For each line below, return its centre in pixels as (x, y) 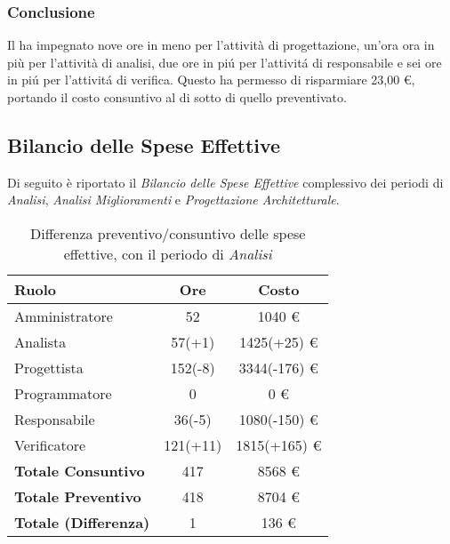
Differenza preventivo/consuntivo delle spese (168, 233)
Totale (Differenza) (82, 522)
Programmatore (63, 393)
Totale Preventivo (78, 496)
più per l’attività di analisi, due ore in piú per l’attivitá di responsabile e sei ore (225, 62)
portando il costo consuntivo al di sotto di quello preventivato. (177, 97)
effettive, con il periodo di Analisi (168, 253)
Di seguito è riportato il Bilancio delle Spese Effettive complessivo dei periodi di (225, 182)
